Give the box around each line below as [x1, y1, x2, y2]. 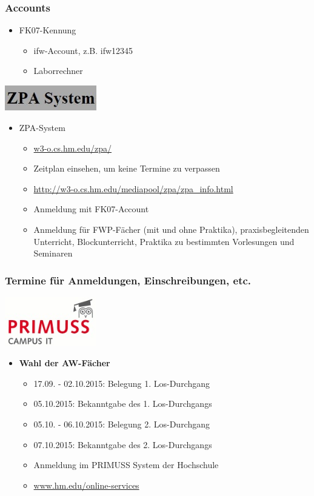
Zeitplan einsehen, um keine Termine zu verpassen [33, 162, 220, 175]
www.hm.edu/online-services [33, 478, 139, 491]
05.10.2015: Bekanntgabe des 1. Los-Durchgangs [33, 397, 212, 410]
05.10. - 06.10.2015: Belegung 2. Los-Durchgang [33, 417, 210, 430]
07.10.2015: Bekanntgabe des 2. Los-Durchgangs [33, 438, 212, 451]
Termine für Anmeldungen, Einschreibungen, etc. [5, 272, 252, 287]
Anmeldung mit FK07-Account [33, 203, 149, 215]
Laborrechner [33, 64, 83, 77]
